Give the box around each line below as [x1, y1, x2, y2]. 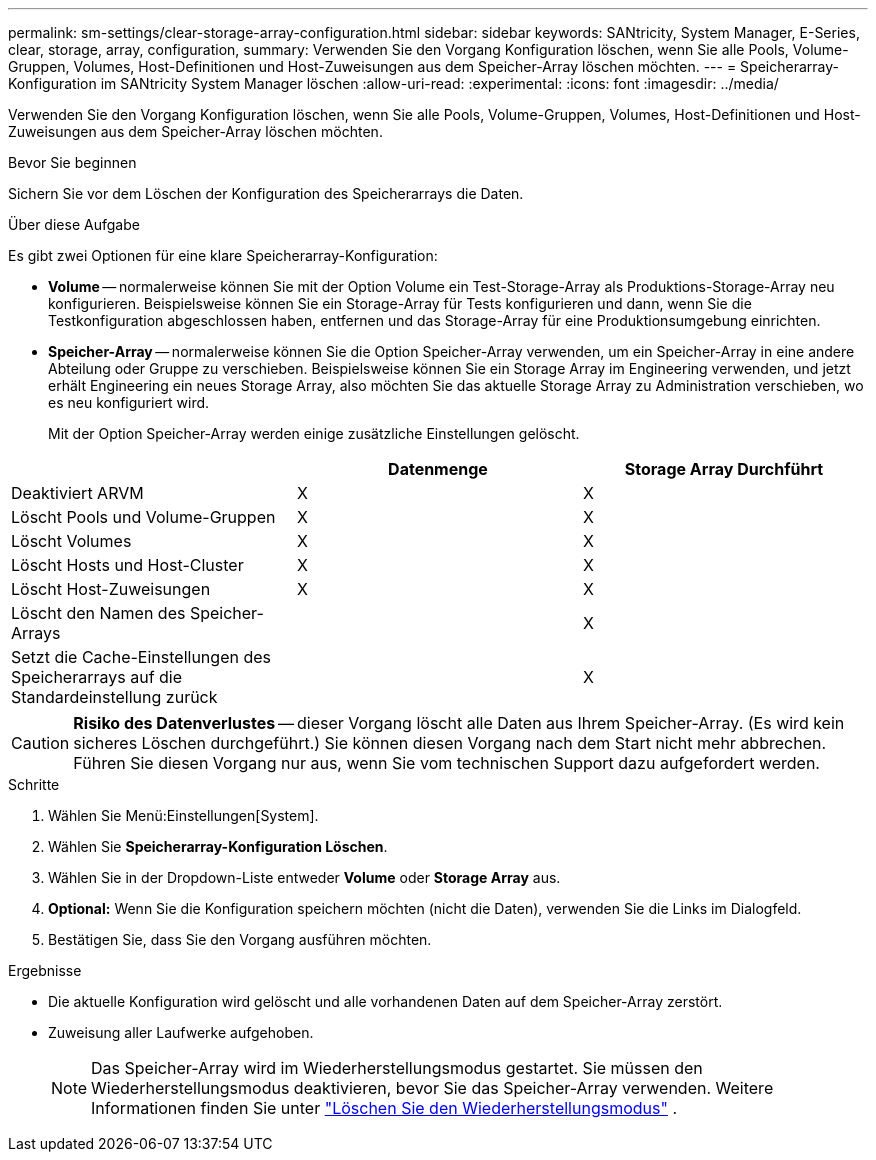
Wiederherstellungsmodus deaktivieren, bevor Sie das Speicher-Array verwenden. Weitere [91, 1078, 774, 1098]
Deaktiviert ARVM [11, 483, 144, 503]
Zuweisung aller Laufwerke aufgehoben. [48, 1024, 314, 1041]
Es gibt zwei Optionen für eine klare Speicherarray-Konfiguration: [8, 247, 438, 264]
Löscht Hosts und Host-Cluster [11, 555, 244, 575]
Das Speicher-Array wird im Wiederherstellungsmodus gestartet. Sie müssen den [91, 1058, 703, 1078]
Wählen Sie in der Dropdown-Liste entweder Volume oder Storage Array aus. [48, 869, 561, 886]
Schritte [8, 776, 60, 793]
